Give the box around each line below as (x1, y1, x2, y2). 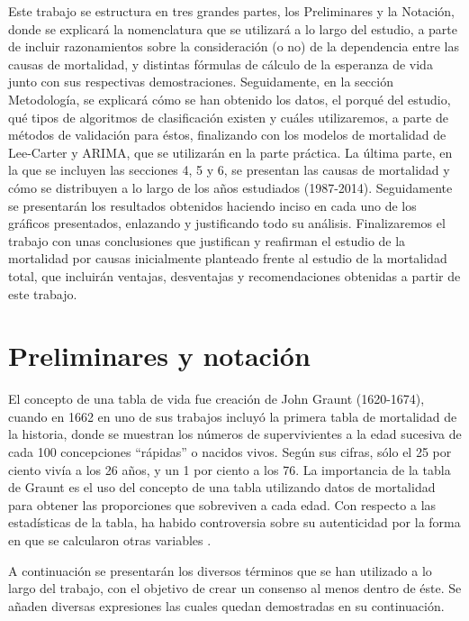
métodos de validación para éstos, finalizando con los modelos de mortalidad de (8, 125, 446, 144)
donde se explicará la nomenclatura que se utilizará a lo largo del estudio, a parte (8, 19, 457, 38)
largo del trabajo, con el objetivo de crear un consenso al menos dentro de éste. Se (8, 579, 462, 598)
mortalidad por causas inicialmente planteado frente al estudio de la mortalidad (8, 249, 447, 268)
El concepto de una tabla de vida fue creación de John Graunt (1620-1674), (8, 389, 425, 408)
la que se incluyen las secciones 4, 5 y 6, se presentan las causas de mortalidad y (8, 160, 450, 179)
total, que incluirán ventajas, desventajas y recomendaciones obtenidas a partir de (8, 266, 461, 285)
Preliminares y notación (8, 337, 311, 374)
